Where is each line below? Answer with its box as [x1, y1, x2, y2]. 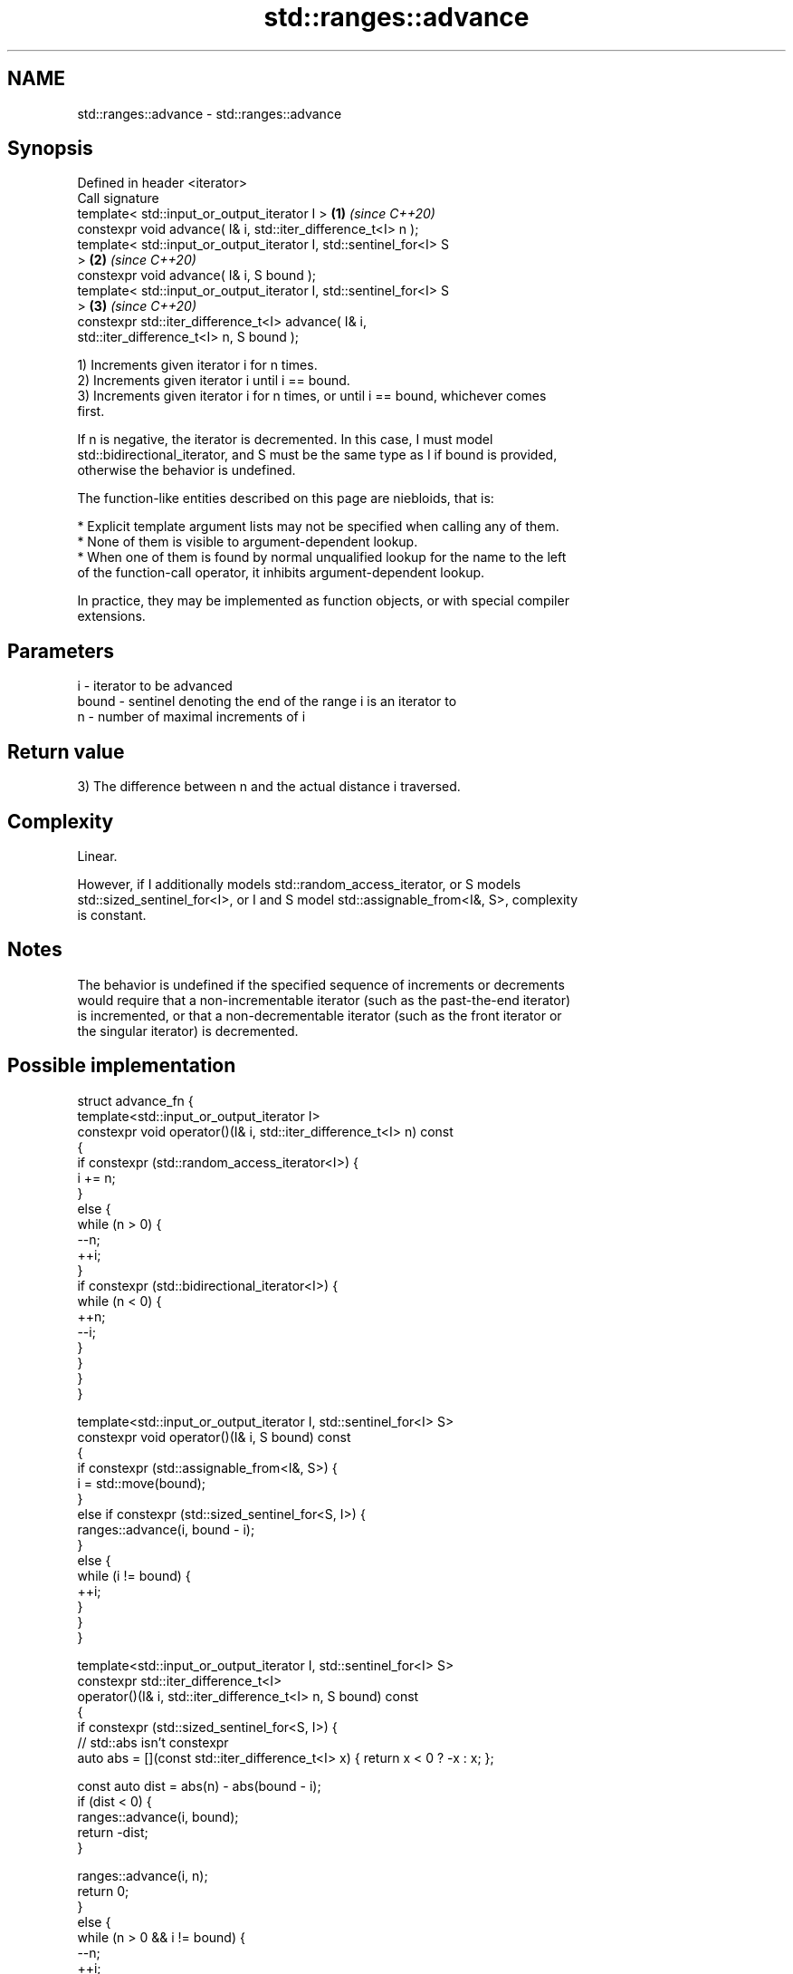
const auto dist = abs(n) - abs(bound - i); [77, 1777, 321, 1794]
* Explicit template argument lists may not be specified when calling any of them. [77, 518, 559, 535]
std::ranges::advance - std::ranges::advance [77, 105, 342, 121]
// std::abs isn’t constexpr [77, 1734, 229, 1750]
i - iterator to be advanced [77, 678, 233, 694]
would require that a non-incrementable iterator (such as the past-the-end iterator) [77, 992, 571, 1008]
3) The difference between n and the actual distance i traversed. [77, 779, 461, 795]
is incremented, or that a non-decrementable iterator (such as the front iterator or [77, 1007, 562, 1023]
